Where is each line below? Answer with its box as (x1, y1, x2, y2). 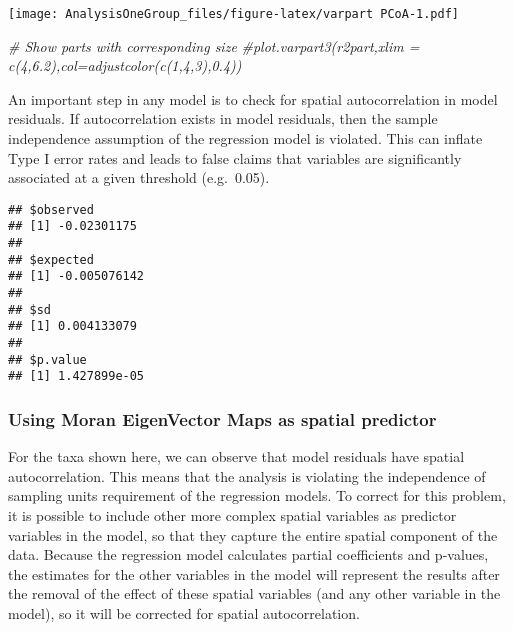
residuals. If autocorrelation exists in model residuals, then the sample (8, 108, 438, 129)
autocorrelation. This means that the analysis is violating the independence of (8, 465, 486, 486)
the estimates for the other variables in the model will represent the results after (8, 563, 500, 584)
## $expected (8, 252, 94, 267)
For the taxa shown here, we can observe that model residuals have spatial (8, 446, 465, 467)
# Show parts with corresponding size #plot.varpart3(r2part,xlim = (8, 35, 420, 56)
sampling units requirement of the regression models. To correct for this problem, (8, 485, 506, 506)
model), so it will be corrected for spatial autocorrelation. (8, 603, 360, 623)
